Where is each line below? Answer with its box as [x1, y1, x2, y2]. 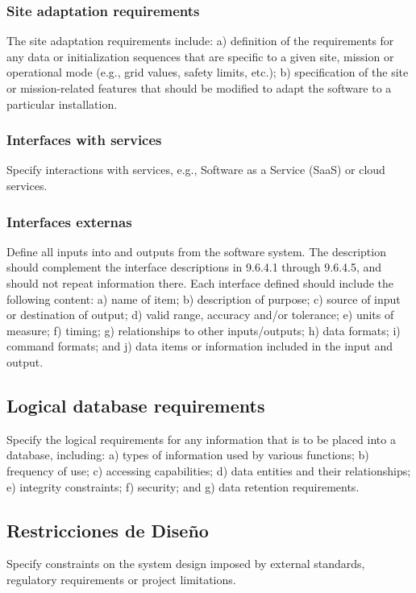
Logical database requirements [6, 392, 265, 417]
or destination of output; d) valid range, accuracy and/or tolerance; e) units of [6, 306, 394, 323]
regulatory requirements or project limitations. [6, 570, 236, 587]
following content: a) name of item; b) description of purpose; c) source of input [6, 290, 401, 307]
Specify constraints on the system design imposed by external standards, [6, 555, 365, 572]
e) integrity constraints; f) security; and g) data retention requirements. [6, 478, 360, 495]
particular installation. [6, 95, 118, 112]
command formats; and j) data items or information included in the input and [6, 338, 393, 355]
